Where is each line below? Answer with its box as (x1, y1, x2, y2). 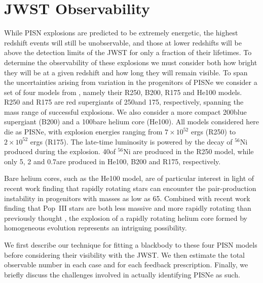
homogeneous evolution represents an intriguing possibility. (4, 222, 187, 233)
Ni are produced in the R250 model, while (123, 146, 254, 157)
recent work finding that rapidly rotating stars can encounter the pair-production (4, 183, 256, 194)
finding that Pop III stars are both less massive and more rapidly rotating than (4, 203, 251, 213)
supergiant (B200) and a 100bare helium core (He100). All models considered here (4, 116, 259, 127)
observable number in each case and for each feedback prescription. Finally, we (4, 259, 248, 270)
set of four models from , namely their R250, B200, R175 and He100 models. (4, 86, 242, 97)
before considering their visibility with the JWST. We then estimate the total (4, 249, 245, 260)
